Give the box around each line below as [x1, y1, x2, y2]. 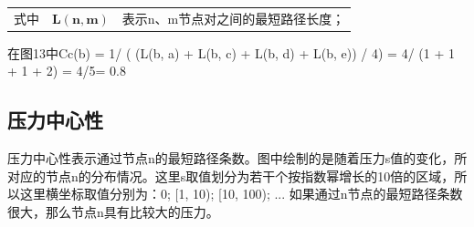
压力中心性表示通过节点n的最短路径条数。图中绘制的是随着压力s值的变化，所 [7, 149, 468, 168]
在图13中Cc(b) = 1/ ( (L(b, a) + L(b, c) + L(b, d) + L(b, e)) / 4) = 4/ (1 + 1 [7, 43, 455, 62]
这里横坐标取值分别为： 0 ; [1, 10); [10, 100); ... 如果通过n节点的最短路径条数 [19, 184, 463, 203]
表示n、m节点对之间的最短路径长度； [121, 8, 345, 27]
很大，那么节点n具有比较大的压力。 [7, 202, 219, 222]
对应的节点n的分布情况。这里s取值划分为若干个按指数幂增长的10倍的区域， [7, 166, 455, 185]
